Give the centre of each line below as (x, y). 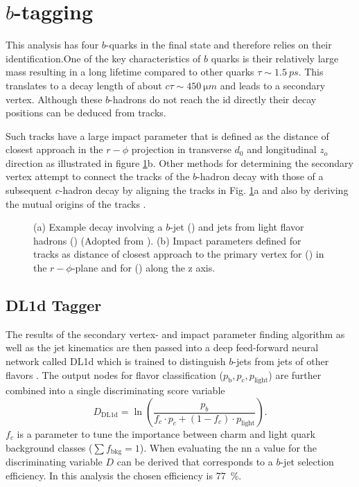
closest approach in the (54, 149)
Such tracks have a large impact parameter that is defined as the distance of (167, 135)
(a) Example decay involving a (98, 227)
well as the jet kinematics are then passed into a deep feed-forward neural (162, 347)
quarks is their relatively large (275, 58)
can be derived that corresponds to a (195, 462)
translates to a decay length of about (84, 85)
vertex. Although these (54, 99)
